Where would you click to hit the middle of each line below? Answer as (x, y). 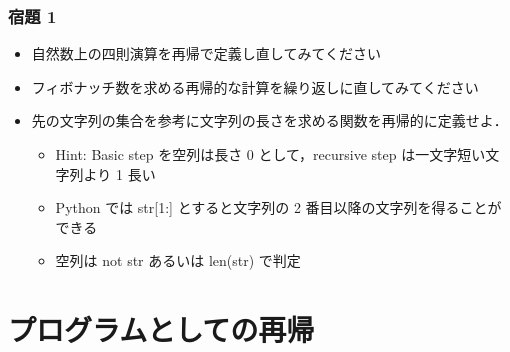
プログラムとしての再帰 (161, 329)
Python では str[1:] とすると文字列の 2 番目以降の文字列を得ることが (278, 207)
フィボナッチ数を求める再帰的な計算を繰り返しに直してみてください (255, 86)
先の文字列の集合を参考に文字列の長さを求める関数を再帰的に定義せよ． (269, 120)
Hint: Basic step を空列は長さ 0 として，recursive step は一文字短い (270, 154)
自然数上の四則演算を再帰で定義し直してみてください (206, 53)
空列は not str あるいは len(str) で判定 (178, 260)
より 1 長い (119, 173)
